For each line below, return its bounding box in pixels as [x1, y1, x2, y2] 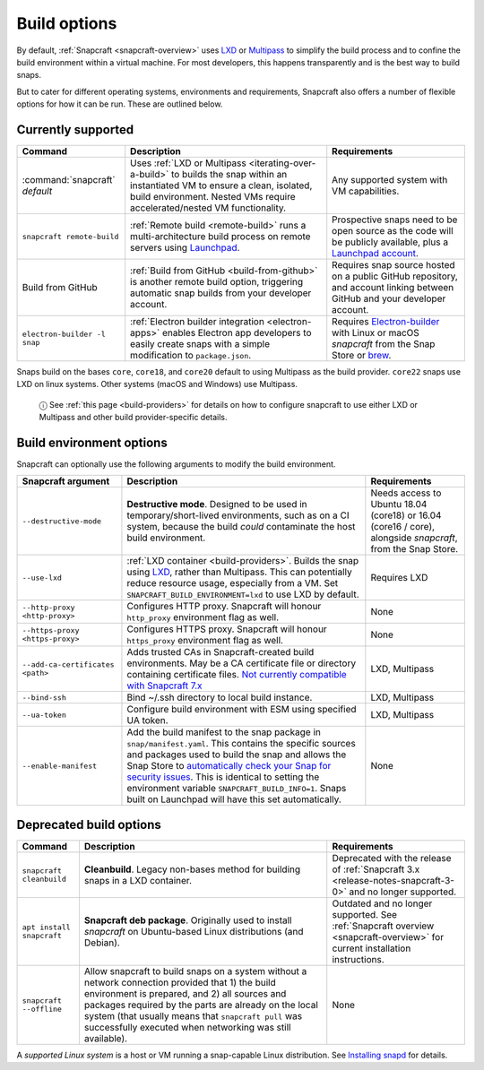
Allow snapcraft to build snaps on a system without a [83, 965, 307, 977]
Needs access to [370, 487, 442, 499]
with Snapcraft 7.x [126, 679, 203, 692]
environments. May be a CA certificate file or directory [126, 657, 357, 669]
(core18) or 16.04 [370, 509, 442, 522]
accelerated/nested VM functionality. [130, 202, 287, 214]
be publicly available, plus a [332, 236, 448, 248]
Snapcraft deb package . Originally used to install [83, 914, 292, 927]
